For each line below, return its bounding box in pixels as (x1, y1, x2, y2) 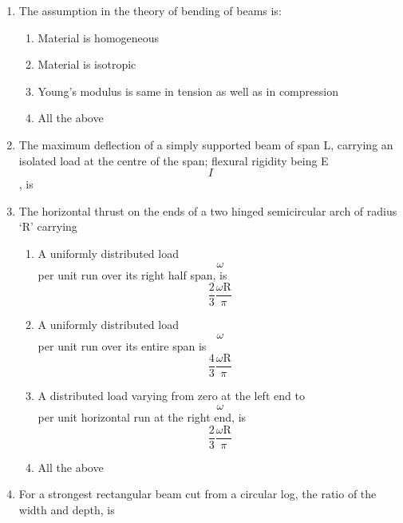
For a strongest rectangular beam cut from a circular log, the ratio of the (18, 485, 377, 502)
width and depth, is (18, 501, 115, 517)
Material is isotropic (38, 56, 136, 73)
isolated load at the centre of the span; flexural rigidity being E (18, 152, 329, 168)
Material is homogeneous (38, 29, 160, 46)
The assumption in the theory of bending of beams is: (18, 2, 282, 18)
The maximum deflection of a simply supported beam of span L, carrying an (18, 136, 393, 153)
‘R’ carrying (18, 218, 77, 235)
